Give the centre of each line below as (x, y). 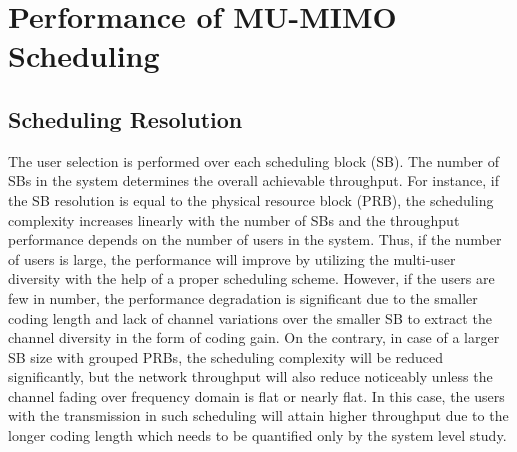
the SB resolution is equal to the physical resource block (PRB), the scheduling (251, 199)
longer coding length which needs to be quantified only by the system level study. (257, 435)
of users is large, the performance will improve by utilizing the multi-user (232, 258)
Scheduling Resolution (125, 118)
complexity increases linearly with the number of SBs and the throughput (234, 219)
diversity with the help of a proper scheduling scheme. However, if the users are (251, 278)
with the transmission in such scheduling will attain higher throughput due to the (258, 415)
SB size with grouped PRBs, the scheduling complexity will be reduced (226, 356)
